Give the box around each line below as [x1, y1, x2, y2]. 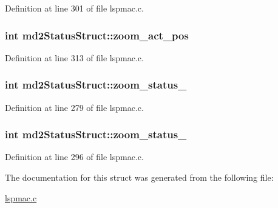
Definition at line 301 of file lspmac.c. [5, 2, 144, 14]
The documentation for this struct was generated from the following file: [5, 171, 274, 184]
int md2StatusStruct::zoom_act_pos [5, 27, 189, 42]
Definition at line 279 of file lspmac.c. [5, 101, 144, 113]
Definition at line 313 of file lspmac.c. [5, 51, 144, 64]
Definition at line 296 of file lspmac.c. [5, 150, 144, 163]
